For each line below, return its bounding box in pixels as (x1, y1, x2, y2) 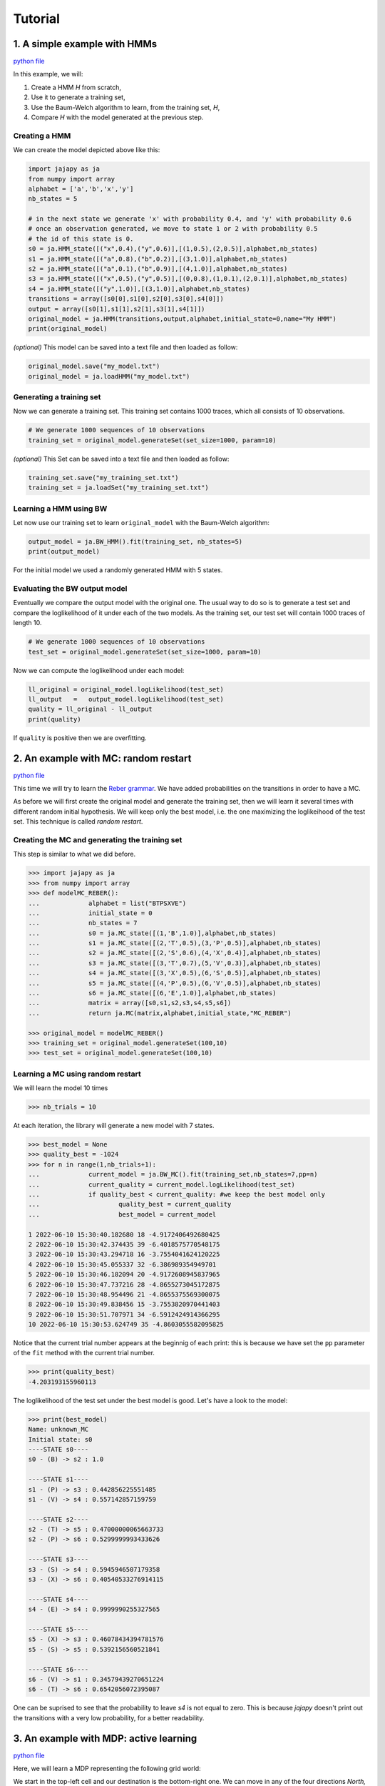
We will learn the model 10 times (13, 1084, 108, 1092)
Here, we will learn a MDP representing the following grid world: (13, 1765, 201, 1773)
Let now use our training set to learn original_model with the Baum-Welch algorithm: (13, 518, 270, 527)
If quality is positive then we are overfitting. (13, 733, 147, 742)
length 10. (13, 619, 42, 627)
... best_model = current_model (28, 1210, 217, 1218)
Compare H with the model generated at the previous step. (31, 113, 204, 121)
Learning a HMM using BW (13, 504, 108, 514)
